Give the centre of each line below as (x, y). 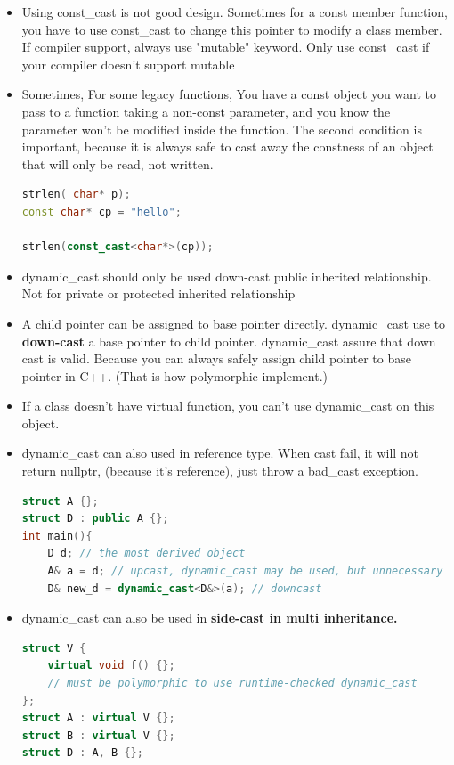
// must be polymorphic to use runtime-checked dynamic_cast (232, 683)
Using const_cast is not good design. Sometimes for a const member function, (235, 12)
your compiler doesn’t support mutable (128, 64)
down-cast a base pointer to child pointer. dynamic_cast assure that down (229, 341)
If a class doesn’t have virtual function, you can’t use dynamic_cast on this (228, 406)
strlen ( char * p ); (76, 195)
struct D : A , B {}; (82, 753)
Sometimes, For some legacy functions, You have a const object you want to (229, 94)
